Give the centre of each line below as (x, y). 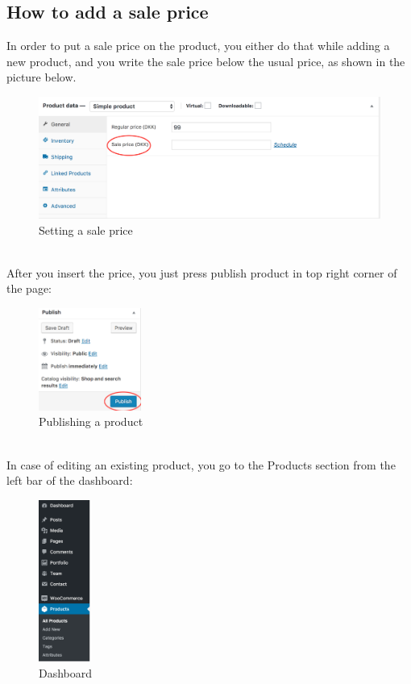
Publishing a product (91, 421)
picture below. (42, 77)
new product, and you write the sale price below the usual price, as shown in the (206, 61)
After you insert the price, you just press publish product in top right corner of (202, 272)
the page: (29, 288)
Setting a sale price (86, 229)
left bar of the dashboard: (70, 480)
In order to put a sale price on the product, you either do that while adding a (198, 46)
